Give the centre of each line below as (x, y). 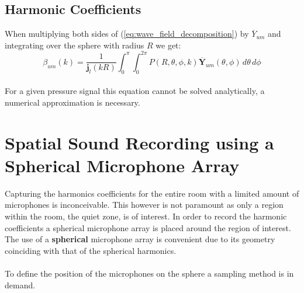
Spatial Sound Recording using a (139, 142)
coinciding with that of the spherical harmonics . (91, 250)
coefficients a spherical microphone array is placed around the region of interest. (148, 227)
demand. (20, 285)
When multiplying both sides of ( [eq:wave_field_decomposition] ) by (127, 34)
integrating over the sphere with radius (75, 45)
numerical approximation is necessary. (72, 102)
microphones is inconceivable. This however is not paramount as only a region (144, 205)
